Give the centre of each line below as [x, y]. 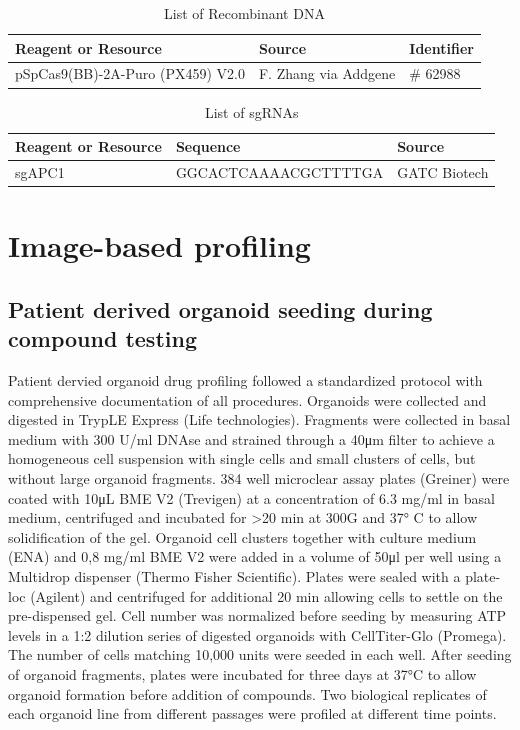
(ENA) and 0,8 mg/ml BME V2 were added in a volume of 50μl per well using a [255, 556]
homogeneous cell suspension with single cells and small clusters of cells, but [242, 458]
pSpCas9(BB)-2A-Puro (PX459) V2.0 [130, 73]
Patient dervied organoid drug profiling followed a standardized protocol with [245, 380]
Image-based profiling [159, 245]
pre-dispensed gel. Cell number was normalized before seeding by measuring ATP [257, 615]
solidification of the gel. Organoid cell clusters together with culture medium [242, 536]
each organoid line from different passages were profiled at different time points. [252, 713]
